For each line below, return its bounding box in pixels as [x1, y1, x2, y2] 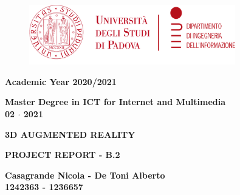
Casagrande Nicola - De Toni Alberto [5, 168, 165, 181]
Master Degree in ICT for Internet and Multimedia [5, 95, 226, 108]
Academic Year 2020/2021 [5, 75, 117, 87]
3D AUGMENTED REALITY [5, 128, 135, 140]
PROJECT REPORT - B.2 [5, 148, 120, 161]
